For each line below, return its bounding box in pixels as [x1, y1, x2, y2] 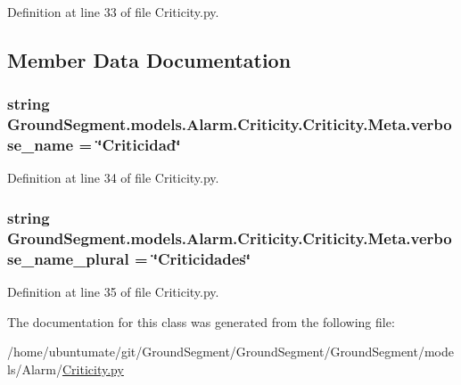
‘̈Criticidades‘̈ [152, 247, 251, 269]
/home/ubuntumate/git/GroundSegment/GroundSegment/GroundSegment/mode [7, 342, 454, 361]
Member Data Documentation [7, 45, 292, 73]
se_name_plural [7, 247, 129, 269]
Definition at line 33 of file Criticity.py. [7, 3, 219, 20]
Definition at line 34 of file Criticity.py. [7, 168, 219, 187]
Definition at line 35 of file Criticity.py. [7, 283, 219, 301]
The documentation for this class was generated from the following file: [7, 312, 395, 331]
